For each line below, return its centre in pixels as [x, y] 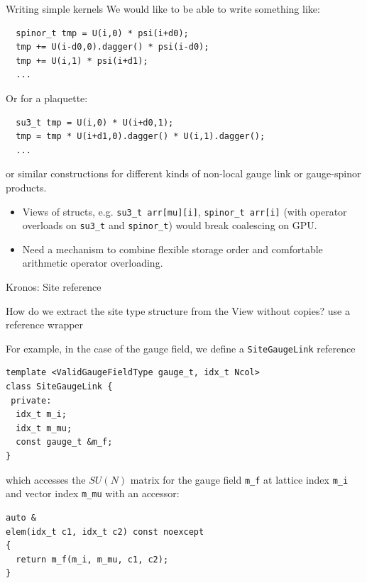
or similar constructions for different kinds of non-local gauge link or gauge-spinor [183, 173]
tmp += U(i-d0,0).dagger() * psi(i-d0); [113, 47]
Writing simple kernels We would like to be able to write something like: [163, 9]
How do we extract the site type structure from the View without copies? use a [178, 310]
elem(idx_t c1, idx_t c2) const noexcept [105, 532]
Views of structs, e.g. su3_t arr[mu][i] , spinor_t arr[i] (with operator [185, 211]
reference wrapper [45, 324]
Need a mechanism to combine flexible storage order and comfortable [172, 249]
